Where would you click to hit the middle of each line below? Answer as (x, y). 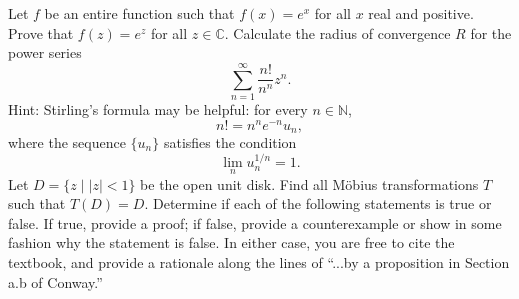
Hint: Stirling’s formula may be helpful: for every (158, 108)
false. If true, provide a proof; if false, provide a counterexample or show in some (255, 222)
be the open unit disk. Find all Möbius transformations (309, 183)
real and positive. (421, 13)
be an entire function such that (139, 13)
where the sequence (67, 142)
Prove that (41, 32)
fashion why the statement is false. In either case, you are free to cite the (231, 242)
